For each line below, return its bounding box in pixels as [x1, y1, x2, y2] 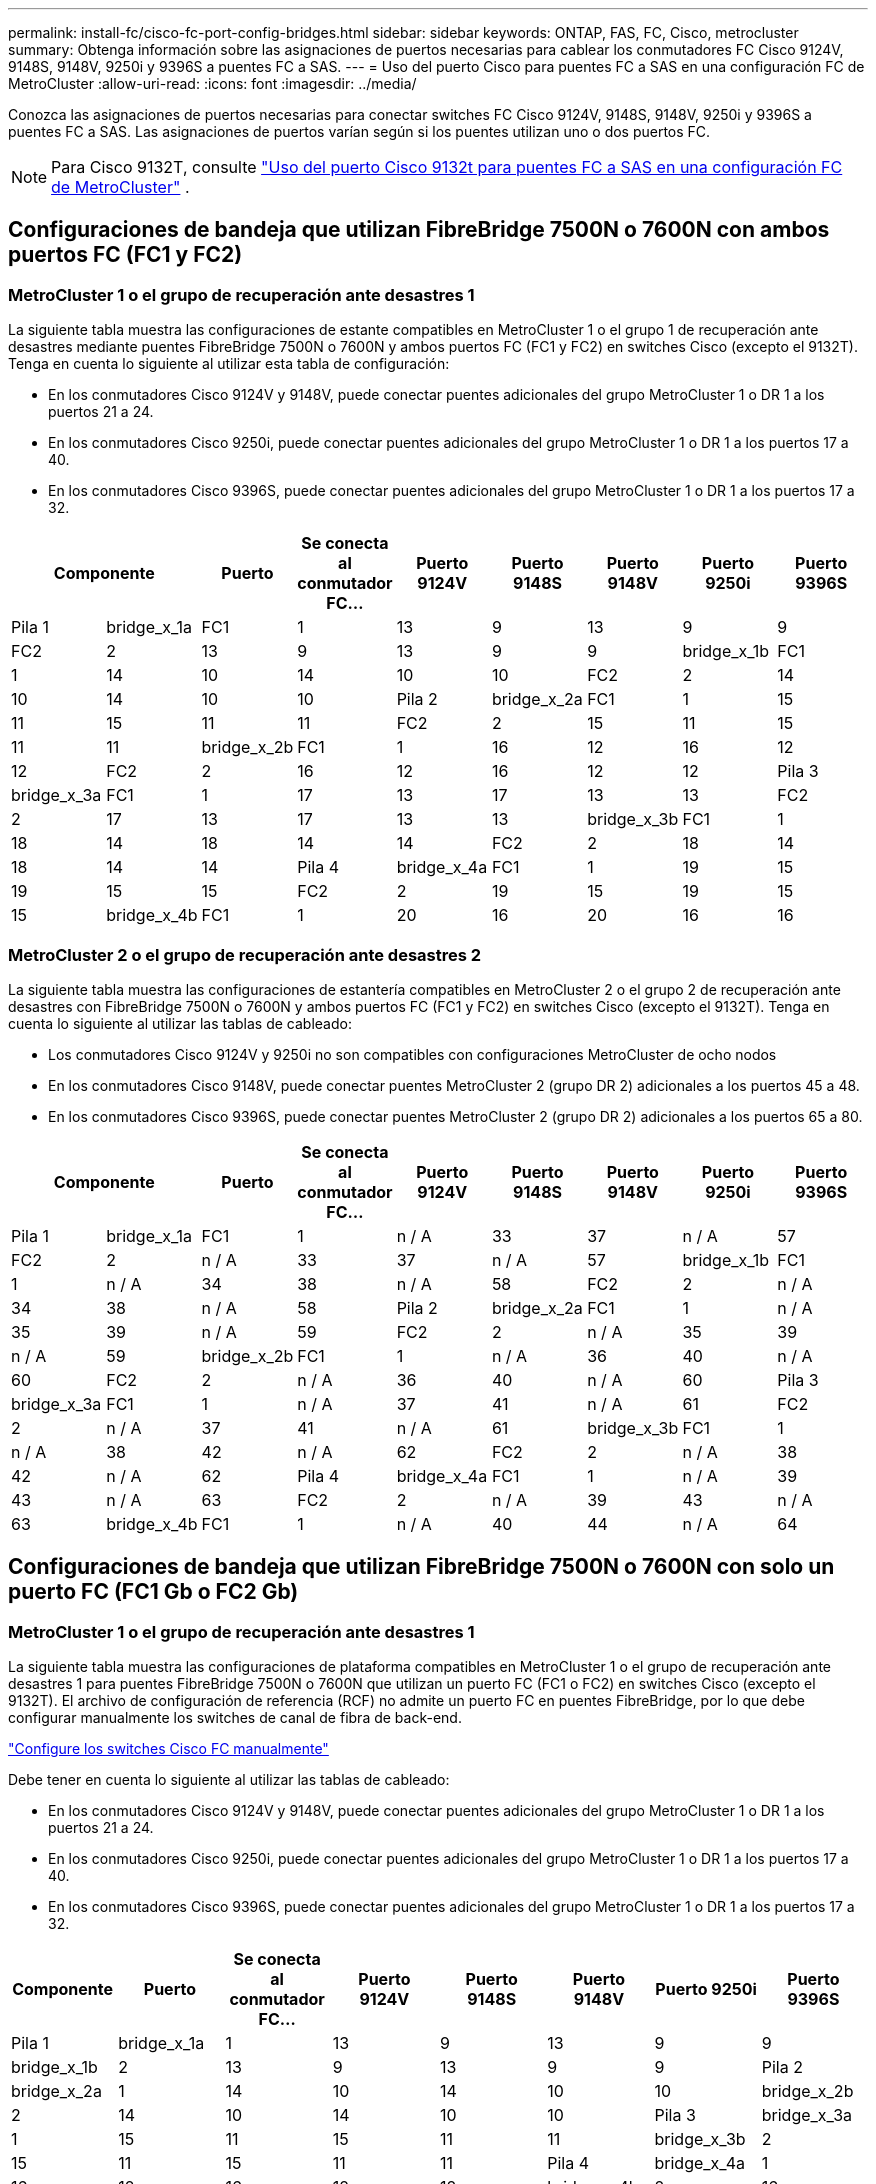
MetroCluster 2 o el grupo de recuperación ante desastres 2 [8, 944, 482, 965]
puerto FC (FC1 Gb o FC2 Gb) [8, 1579, 299, 1605]
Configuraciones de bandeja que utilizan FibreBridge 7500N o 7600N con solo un [8, 1554, 835, 1580]
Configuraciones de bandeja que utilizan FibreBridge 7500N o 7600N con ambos [8, 217, 830, 243]
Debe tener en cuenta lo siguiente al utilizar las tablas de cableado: [8, 1771, 450, 1789]
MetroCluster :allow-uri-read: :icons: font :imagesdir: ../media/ [8, 75, 417, 92]
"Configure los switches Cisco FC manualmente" [8, 1740, 329, 1758]
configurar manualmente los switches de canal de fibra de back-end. [8, 1709, 462, 1727]
